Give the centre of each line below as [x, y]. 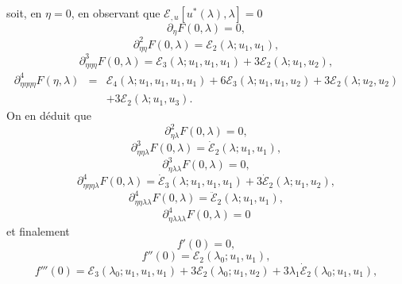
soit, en [24, 13]
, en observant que [116, 13]
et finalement [38, 230]
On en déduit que [49, 115]
